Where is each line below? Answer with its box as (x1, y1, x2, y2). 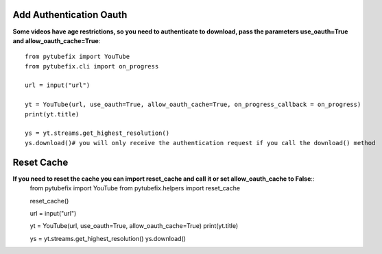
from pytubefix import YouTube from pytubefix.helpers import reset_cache (29, 184, 240, 192)
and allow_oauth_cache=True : (12, 36, 101, 45)
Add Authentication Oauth (12, 9, 128, 21)
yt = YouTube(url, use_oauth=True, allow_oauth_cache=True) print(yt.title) (29, 222, 239, 230)
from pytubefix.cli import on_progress (25, 62, 159, 70)
